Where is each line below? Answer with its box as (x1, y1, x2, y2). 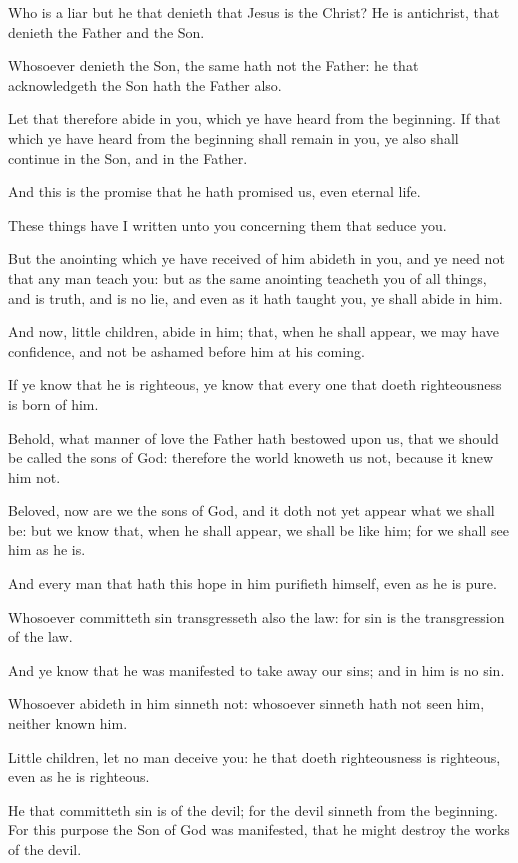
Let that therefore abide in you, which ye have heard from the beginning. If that (8, 108, 501, 129)
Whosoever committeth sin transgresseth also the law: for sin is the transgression (8, 606, 505, 627)
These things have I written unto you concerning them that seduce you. (8, 214, 447, 235)
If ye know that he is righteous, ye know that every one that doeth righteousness (8, 374, 502, 395)
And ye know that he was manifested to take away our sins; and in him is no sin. (8, 659, 505, 680)
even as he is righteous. (8, 766, 150, 787)
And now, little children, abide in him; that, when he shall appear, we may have (8, 321, 499, 342)
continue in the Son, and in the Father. (8, 147, 248, 168)
